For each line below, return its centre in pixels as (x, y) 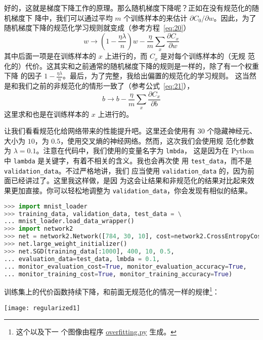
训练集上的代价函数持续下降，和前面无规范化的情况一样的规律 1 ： (112, 291)
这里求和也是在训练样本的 (47, 114)
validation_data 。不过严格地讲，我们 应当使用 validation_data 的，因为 (126, 170)
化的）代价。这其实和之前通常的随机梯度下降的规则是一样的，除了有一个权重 (131, 66)
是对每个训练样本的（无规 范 (208, 56)
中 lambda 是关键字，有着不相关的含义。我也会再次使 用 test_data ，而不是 (128, 161)
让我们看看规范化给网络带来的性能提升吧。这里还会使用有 (100, 131)
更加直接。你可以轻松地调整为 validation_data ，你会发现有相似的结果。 (131, 190)
